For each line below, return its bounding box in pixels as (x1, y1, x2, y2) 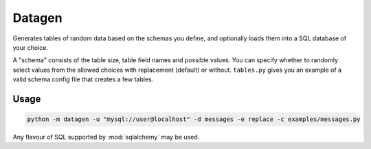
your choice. (12, 43, 48, 51)
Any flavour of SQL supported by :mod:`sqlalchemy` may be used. (12, 133, 200, 141)
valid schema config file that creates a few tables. (12, 75, 154, 83)
